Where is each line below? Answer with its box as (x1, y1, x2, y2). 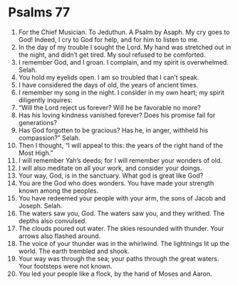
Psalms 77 (8, 4, 71, 21)
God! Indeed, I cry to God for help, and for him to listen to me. (18, 35, 200, 43)
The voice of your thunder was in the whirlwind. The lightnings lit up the (18, 239, 230, 247)
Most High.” (18, 149, 53, 157)
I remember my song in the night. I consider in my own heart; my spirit (18, 88, 225, 97)
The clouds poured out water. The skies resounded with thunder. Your (18, 224, 224, 232)
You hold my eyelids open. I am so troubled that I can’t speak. (18, 72, 200, 82)
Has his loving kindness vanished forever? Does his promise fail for (18, 111, 216, 119)
